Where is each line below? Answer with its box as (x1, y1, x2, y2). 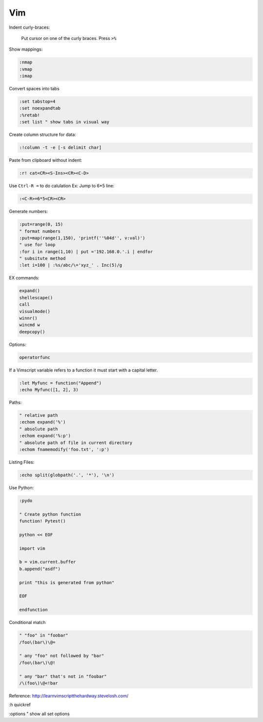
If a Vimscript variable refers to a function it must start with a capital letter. (9, 367, 158, 373)
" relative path (19, 412, 58, 418)
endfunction (19, 607, 48, 613)
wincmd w (19, 322, 40, 328)
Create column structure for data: (9, 132, 76, 137)
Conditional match (9, 620, 46, 625)
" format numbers (19, 228, 61, 234)
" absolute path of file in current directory (19, 440, 132, 446)
